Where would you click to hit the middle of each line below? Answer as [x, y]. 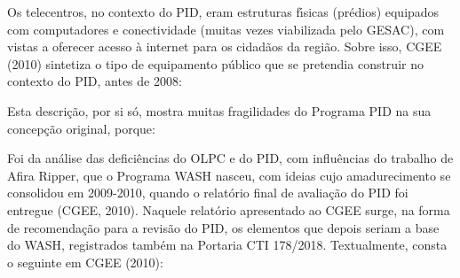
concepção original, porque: [81, 128]
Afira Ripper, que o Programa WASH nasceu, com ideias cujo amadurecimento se [229, 175]
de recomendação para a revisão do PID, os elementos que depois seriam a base [223, 227]
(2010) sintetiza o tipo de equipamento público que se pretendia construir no [215, 63]
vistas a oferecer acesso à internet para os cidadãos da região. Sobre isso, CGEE [225, 46]
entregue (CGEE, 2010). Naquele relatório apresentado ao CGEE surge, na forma [229, 209]
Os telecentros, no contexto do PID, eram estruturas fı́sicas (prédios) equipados [223, 12]
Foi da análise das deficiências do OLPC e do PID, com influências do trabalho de [230, 158]
